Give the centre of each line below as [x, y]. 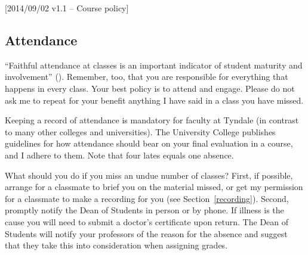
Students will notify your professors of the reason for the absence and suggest [146, 233]
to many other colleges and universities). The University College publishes [140, 131]
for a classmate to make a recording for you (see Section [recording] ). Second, [147, 198]
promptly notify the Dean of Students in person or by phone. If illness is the [144, 210]
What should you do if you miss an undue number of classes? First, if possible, [149, 175]
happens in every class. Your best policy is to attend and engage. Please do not [150, 88]
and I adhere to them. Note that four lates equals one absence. [119, 155]
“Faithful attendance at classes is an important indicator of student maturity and [154, 65]
